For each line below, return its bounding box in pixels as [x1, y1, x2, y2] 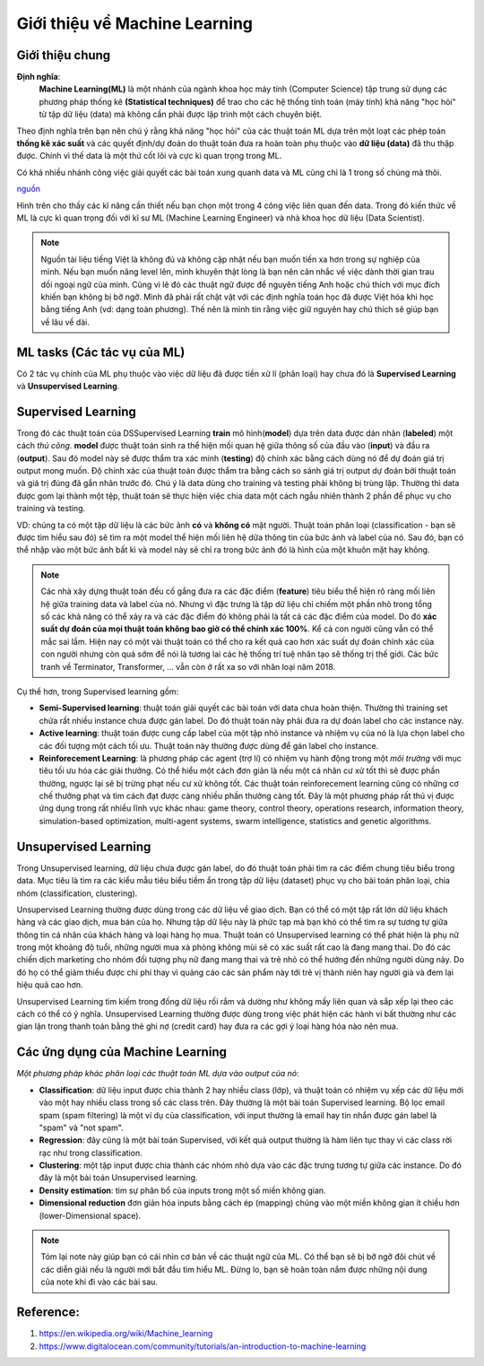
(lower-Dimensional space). [39, 1210, 142, 1221]
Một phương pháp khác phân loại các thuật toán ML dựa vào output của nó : [16, 1068, 299, 1079]
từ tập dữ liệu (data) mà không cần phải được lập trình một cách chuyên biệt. [39, 109, 323, 120]
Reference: [16, 1305, 80, 1320]
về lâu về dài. [40, 317, 90, 327]
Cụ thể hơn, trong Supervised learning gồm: [16, 686, 179, 697]
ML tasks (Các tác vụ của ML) [16, 344, 186, 360]
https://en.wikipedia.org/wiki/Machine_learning [39, 1328, 213, 1339]
